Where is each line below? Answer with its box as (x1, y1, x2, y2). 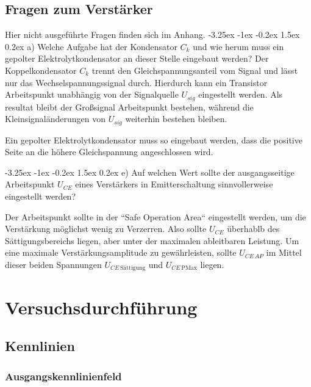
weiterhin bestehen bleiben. (125, 112, 227, 125)
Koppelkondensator (5, 63, 77, 76)
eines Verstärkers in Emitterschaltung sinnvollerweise (75, 178, 273, 190)
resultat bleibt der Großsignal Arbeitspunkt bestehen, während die (5, 100, 254, 113)
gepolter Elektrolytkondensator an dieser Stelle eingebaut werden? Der (5, 52, 269, 65)
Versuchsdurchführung (5, 294, 198, 319)
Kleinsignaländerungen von (5, 112, 106, 125)
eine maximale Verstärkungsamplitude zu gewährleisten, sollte (5, 246, 237, 259)
